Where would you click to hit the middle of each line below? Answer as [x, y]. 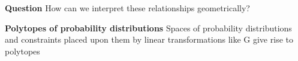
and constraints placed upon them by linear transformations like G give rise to [149, 39]
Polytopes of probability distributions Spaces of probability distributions [148, 28]
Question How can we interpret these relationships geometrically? [127, 8]
